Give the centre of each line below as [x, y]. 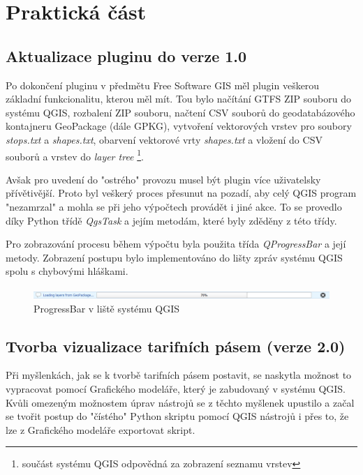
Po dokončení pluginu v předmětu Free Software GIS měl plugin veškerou [163, 85]
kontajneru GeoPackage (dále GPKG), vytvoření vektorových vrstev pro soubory [179, 126]
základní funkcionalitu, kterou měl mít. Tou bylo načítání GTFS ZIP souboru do [178, 99]
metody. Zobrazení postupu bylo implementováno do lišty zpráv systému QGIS [174, 257]
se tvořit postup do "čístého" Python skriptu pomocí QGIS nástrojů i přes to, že [177, 416]
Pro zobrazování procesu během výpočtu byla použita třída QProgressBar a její [176, 244]
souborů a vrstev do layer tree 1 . [75, 155]
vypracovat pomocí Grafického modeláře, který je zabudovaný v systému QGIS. [176, 388]
